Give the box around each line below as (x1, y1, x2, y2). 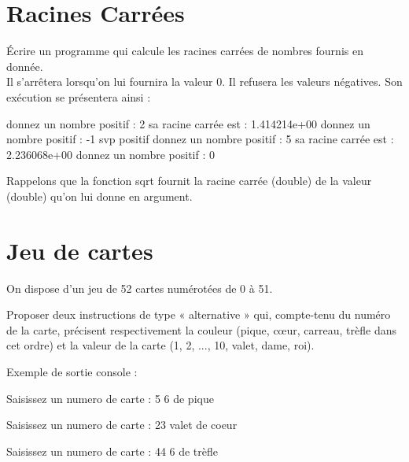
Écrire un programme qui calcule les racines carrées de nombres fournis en (6, 43, 363, 59)
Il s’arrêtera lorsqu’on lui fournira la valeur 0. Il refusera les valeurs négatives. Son (6, 73, 403, 90)
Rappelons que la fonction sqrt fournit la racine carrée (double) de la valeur (6, 172, 372, 189)
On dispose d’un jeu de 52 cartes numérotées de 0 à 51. (6, 279, 273, 296)
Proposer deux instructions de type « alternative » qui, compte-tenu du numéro (6, 306, 391, 323)
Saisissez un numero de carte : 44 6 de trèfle (6, 442, 219, 459)
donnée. (6, 57, 43, 74)
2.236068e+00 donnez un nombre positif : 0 (6, 146, 215, 162)
